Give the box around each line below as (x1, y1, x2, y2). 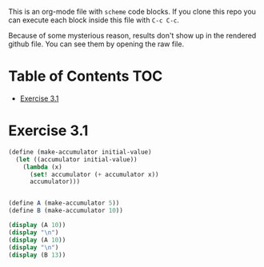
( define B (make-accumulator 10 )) (8, 207, 124, 215)
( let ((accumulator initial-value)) (15, 155, 138, 163)
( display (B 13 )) (8, 251, 66, 259)
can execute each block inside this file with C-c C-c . (8, 15, 180, 25)
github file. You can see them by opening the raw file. (8, 39, 185, 49)
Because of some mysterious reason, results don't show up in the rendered (8, 31, 257, 40)
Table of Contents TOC (8, 67, 163, 86)
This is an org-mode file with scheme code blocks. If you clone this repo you (8, 7, 256, 16)
